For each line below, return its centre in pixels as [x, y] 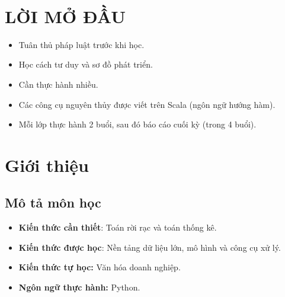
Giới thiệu [47, 165]
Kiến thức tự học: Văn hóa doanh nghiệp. [100, 267]
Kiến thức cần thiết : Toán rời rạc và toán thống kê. [118, 227]
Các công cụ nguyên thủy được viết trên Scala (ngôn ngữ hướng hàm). [147, 104]
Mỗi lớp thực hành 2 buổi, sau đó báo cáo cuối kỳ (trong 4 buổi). [137, 124]
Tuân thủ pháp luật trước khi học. [81, 44]
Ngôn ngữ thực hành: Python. [79, 287]
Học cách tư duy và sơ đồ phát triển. [86, 64]
